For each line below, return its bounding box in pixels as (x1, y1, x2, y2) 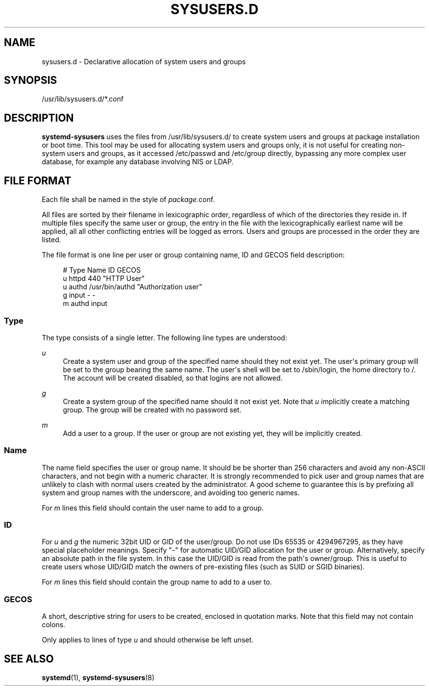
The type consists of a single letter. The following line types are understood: (42, 333, 287, 342)
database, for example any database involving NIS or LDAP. (42, 157, 234, 166)
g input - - (63, 291, 95, 300)
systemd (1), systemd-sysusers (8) (42, 673, 155, 682)
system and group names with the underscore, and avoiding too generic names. (42, 488, 300, 497)
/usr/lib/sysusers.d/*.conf (42, 95, 124, 103)
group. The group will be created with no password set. (63, 405, 241, 414)
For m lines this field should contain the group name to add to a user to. (42, 578, 272, 587)
